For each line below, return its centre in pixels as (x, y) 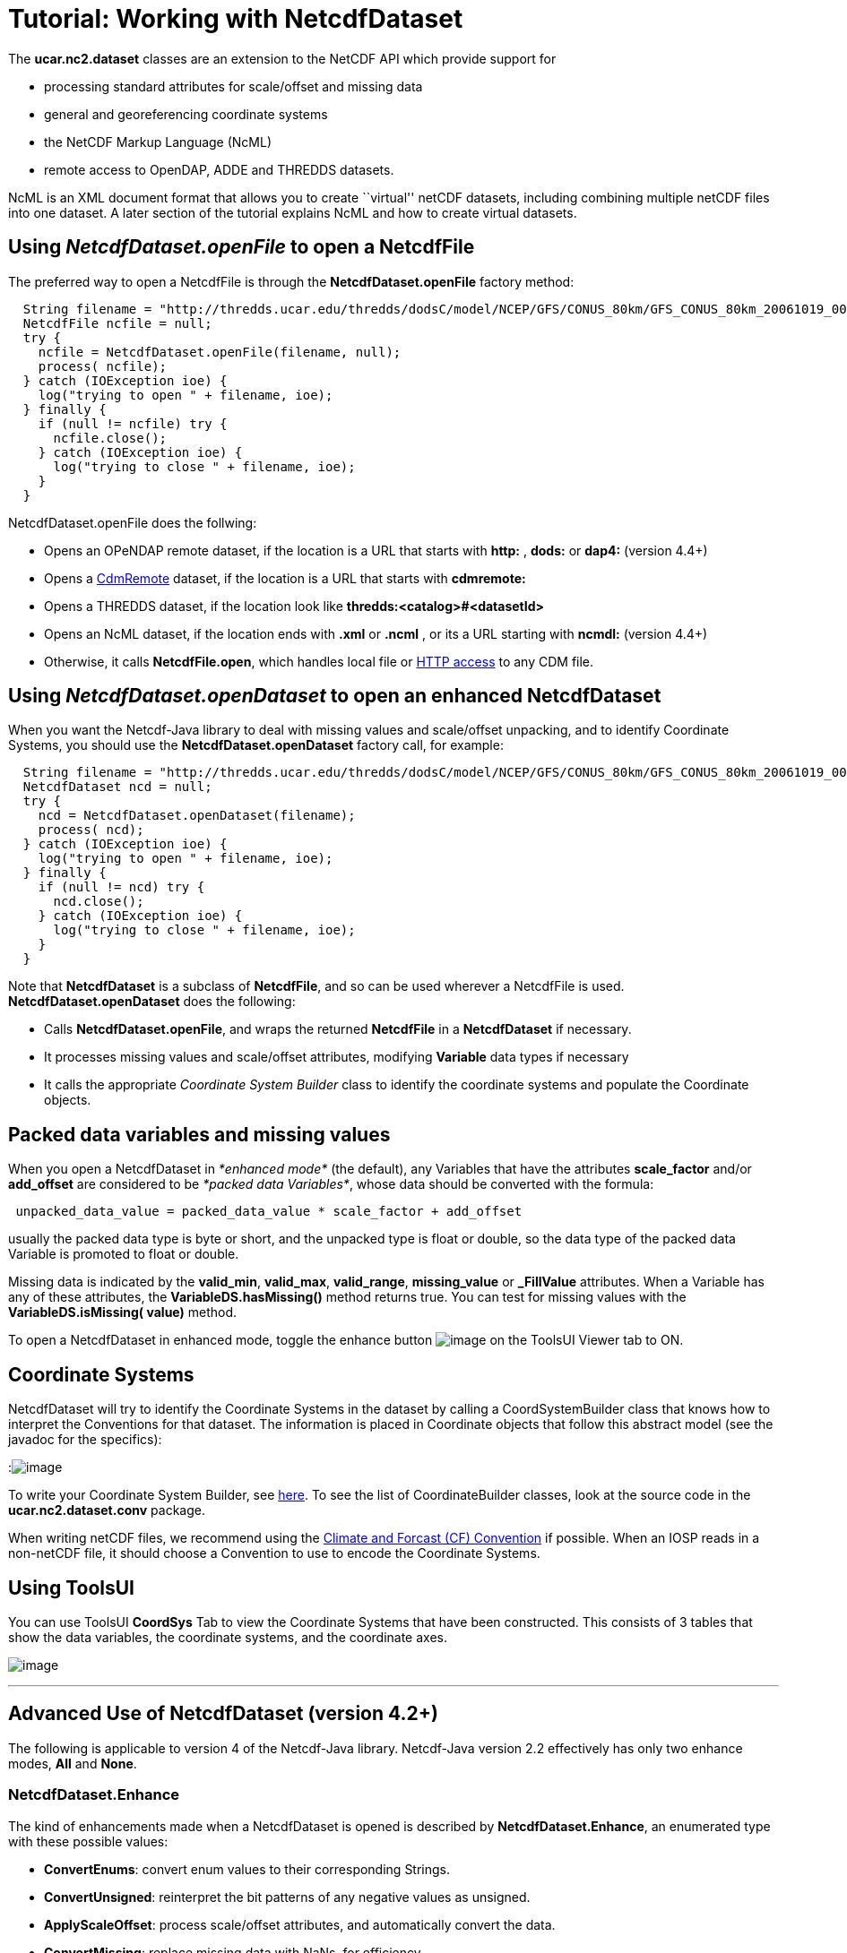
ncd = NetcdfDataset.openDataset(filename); (197, 816)
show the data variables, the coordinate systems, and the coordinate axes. (228, 1637)
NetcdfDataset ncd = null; (117, 787)
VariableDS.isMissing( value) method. (123, 1312)
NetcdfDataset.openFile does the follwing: (133, 522)
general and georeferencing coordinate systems (186, 114)
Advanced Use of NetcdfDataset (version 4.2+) (223, 1714)
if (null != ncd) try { (121, 887)
